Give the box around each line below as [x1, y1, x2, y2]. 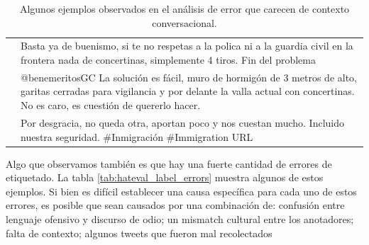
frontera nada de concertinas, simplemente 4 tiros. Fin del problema [21, 52, 316, 67]
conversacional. [152, 15, 217, 30]
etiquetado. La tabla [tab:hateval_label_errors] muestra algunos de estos [6, 170, 324, 185]
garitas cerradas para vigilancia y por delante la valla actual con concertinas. [21, 84, 355, 98]
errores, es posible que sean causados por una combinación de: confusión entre [6, 198, 345, 212]
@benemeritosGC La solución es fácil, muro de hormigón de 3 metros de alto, [21, 69, 357, 84]
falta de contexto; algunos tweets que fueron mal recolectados [6, 225, 272, 240]
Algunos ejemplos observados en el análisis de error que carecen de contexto [19, 1, 350, 16]
